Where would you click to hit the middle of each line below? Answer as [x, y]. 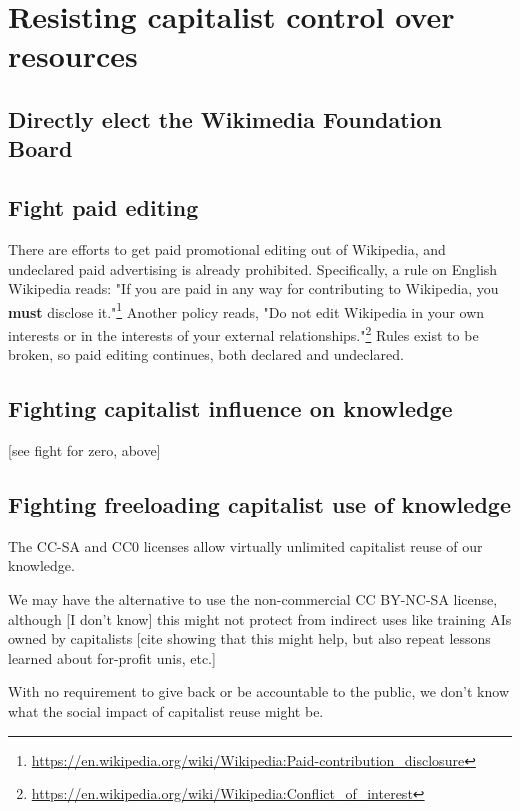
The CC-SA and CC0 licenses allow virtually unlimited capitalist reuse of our [245, 545]
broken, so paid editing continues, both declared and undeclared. [206, 354]
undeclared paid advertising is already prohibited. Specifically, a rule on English [253, 268]
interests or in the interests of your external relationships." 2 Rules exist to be [243, 333]
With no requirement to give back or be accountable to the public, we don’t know [259, 691]
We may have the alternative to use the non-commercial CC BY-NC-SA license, [253, 599]
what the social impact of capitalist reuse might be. [166, 710]
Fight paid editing [103, 207]
